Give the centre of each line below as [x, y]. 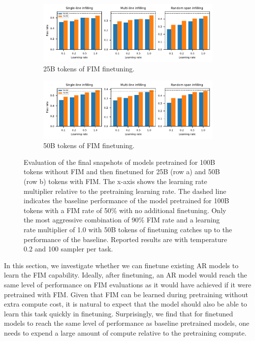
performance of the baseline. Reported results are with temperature [126, 239]
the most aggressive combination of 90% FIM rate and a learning [122, 220]
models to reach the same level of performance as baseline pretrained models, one [127, 323]
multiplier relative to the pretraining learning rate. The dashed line [125, 191]
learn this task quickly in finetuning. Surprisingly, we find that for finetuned [119, 313]
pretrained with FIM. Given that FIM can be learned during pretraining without [126, 294]
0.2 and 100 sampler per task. [68, 249]
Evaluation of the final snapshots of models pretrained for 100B [119, 162]
